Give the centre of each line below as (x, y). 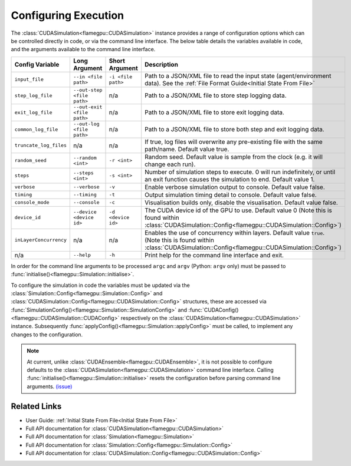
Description (161, 64)
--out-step (88, 90)
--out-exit (88, 107)
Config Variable (37, 64)
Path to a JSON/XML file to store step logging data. (216, 95)
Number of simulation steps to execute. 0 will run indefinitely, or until (240, 172)
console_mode (32, 202)
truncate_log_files (41, 145)
